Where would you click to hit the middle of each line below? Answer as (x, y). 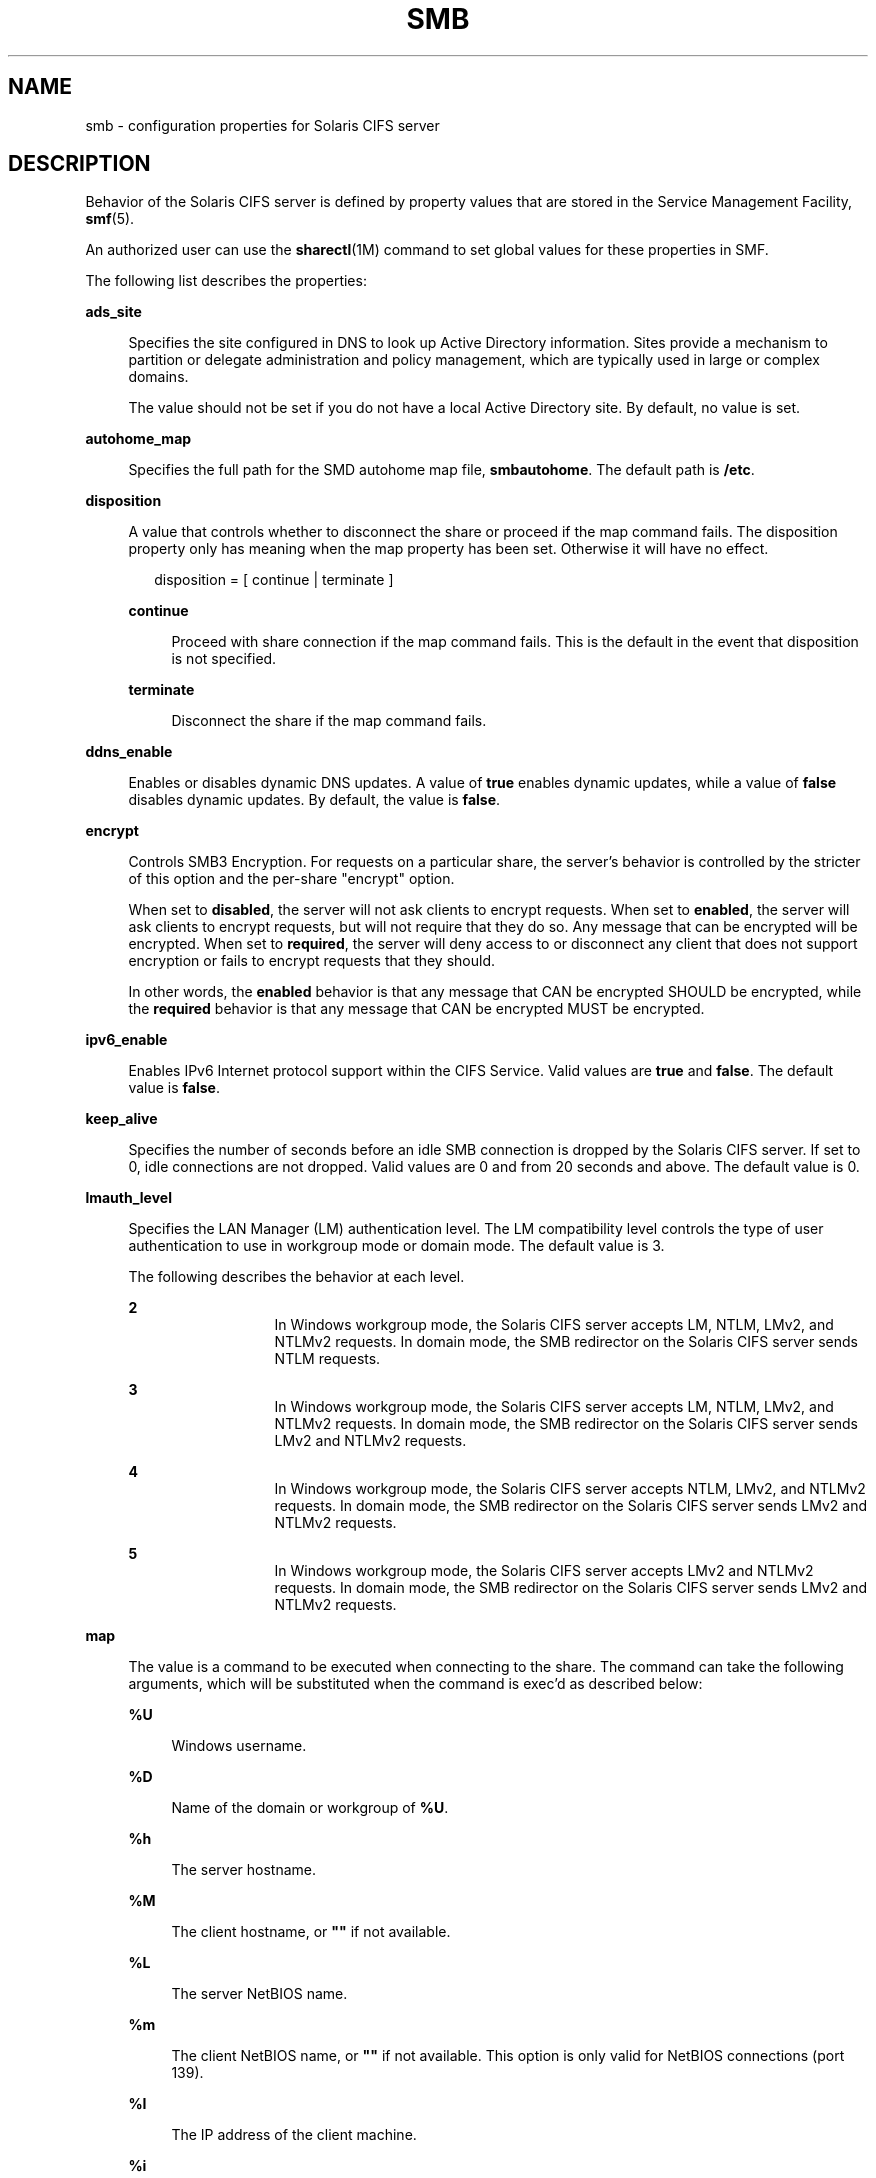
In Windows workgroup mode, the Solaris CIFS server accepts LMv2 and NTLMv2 (544, 1571)
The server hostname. (244, 1870)
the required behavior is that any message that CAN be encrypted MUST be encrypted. (416, 1009)
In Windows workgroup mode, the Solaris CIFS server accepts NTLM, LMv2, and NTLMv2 (570, 1489)
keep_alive (121, 1119)
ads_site (113, 312)
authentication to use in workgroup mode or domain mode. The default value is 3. (396, 1246)
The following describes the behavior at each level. (296, 1277)
